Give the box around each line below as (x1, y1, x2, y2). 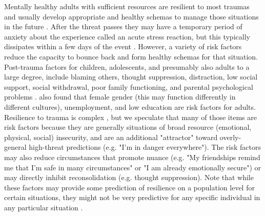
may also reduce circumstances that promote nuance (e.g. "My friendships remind (4, 151, 260, 162)
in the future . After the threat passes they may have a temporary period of (4, 21, 242, 32)
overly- (219, 131, 241, 142)
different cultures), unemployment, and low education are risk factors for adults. (4, 101, 256, 112)
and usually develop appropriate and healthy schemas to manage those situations (4, 11, 259, 22)
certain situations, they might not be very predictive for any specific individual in (4, 192, 260, 203)
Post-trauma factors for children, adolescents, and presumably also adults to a (4, 61, 250, 72)
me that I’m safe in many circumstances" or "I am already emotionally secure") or (4, 162, 261, 172)
